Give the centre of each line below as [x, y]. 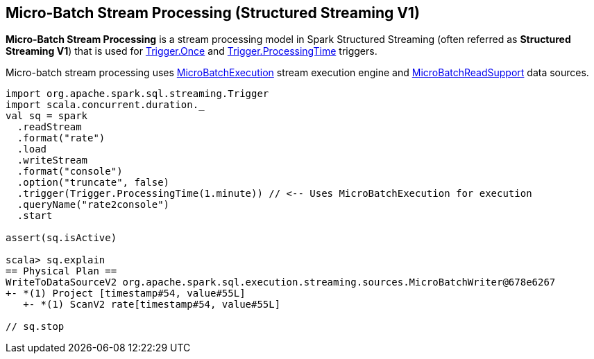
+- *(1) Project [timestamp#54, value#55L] [126, 294]
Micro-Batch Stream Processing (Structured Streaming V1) [213, 13]
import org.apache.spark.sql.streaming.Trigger [137, 94]
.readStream [49, 127]
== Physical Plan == [61, 271]
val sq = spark [47, 116]
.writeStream [52, 160]
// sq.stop [35, 327]
